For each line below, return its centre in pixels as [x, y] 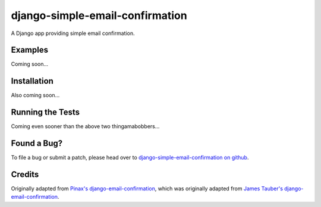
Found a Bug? [37, 143]
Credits [25, 174]
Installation [32, 81]
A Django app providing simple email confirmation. [73, 33]
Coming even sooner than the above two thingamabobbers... [85, 126]
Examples [30, 50]
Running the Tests [45, 112]
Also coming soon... [35, 95]
